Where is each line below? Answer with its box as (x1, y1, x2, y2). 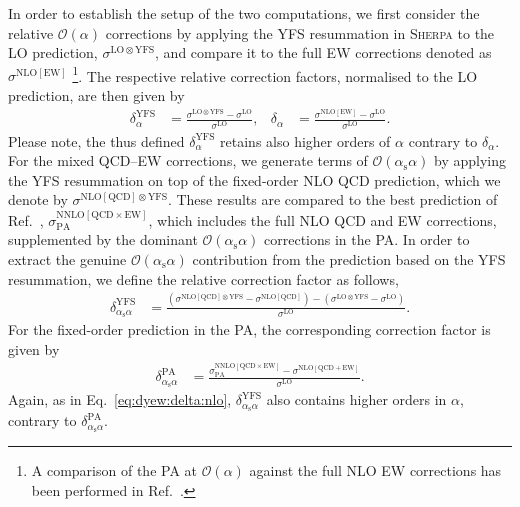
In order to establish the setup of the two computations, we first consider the (8, 3, 480, 23)
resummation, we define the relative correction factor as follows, (8, 268, 399, 289)
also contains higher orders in (266, 389, 447, 410)
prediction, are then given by (8, 85, 185, 106)
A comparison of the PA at (31, 460, 197, 481)
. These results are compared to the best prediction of (167, 189, 498, 210)
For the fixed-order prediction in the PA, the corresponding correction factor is (8, 319, 491, 340)
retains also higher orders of (220, 130, 391, 151)
